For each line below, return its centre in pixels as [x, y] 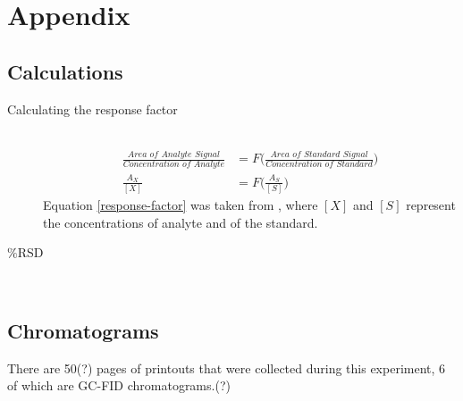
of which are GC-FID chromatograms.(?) [119, 385]
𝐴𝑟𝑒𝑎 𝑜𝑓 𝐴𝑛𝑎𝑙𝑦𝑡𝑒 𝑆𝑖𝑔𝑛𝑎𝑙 [173, 154]
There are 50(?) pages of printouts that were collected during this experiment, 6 [227, 368]
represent [431, 205]
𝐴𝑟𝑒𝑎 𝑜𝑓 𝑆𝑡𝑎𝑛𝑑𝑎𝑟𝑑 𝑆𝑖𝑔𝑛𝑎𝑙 [319, 154]
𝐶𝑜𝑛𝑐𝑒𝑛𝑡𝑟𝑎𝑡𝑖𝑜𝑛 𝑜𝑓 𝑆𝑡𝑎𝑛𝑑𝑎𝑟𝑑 [319, 164]
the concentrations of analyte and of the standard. [181, 222]
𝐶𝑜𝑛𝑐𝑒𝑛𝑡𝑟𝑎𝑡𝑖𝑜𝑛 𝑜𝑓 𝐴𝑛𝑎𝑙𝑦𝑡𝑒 [174, 164]
